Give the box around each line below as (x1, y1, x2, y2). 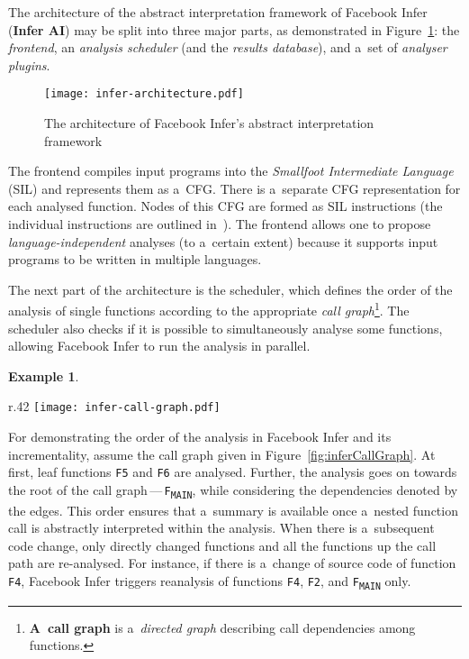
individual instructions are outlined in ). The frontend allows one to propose (8, 215, 431, 233)
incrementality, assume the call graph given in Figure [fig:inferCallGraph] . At (8, 444, 436, 463)
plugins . (8, 55, 50, 74)
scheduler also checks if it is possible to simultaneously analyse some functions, (8, 318, 443, 337)
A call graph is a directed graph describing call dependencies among (29, 618, 416, 636)
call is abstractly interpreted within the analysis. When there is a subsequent (8, 518, 435, 537)
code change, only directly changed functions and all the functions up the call (8, 535, 437, 554)
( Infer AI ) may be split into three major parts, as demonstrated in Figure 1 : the (8, 20, 460, 39)
